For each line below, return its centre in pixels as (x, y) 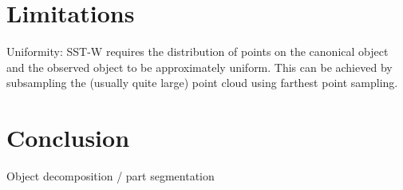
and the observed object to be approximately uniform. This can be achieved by (200, 67)
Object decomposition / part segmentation (111, 176)
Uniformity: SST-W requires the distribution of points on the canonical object (198, 51)
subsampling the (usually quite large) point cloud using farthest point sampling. (202, 83)
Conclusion (68, 138)
